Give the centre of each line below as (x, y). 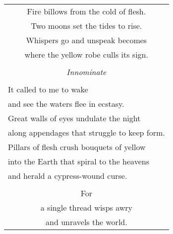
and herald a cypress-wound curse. (68, 176)
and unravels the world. (86, 222)
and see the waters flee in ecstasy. (66, 104)
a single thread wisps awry (86, 207)
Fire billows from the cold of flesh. (86, 11)
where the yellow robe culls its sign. (86, 54)
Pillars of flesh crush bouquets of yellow (77, 147)
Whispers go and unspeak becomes (86, 40)
